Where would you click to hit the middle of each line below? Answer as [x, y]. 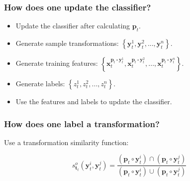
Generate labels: [40, 84]
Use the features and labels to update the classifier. [94, 101]
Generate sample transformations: [67, 43]
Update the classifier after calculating [73, 26]
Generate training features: [57, 63]
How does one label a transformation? [82, 123]
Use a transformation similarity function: [66, 142]
